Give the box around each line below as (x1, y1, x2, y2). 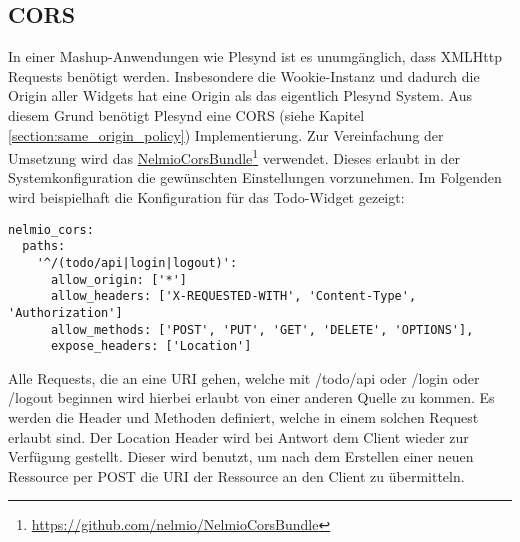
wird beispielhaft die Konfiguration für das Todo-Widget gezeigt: (8, 187, 405, 208)
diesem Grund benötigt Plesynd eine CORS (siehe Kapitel (8, 104, 365, 125)
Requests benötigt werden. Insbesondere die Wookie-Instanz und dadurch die (8, 65, 480, 86)
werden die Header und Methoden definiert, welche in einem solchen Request (8, 407, 479, 428)
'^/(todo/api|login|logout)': (36, 255, 238, 270)
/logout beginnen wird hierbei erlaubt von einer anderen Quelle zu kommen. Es (8, 387, 495, 408)
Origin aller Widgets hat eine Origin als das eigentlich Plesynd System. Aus (8, 85, 472, 106)
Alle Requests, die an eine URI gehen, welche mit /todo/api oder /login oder (8, 367, 480, 388)
